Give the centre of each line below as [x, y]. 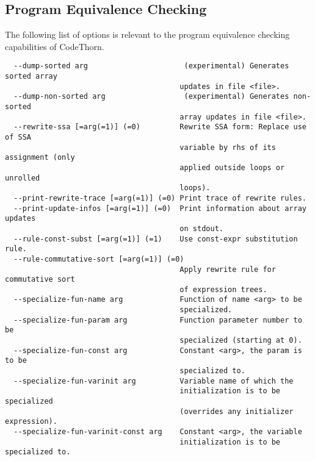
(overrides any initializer [237, 411]
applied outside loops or [232, 167]
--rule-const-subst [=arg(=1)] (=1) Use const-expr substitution [156, 239]
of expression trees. [223, 289]
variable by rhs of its [228, 147]
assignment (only [40, 158]
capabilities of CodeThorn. [55, 46]
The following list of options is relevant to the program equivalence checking [147, 34]
